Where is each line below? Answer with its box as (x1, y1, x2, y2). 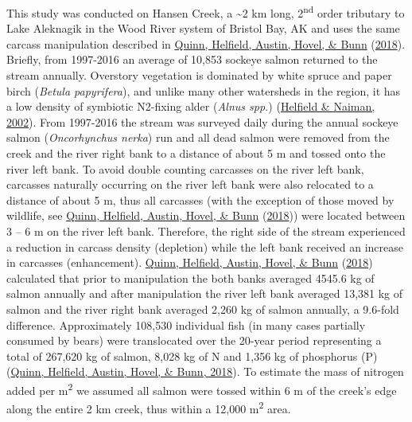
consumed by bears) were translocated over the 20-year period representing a (6, 332, 382, 349)
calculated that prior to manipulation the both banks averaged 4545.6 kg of (6, 269, 375, 286)
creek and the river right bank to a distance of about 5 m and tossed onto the (6, 145, 386, 161)
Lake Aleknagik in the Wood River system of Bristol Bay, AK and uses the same (6, 20, 400, 37)
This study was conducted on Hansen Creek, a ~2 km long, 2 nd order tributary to (6, 2, 405, 21)
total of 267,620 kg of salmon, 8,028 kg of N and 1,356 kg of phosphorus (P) (6, 347, 378, 364)
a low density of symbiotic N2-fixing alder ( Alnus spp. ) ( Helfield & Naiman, (6, 98, 375, 115)
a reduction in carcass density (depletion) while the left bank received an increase (6, 238, 403, 255)
